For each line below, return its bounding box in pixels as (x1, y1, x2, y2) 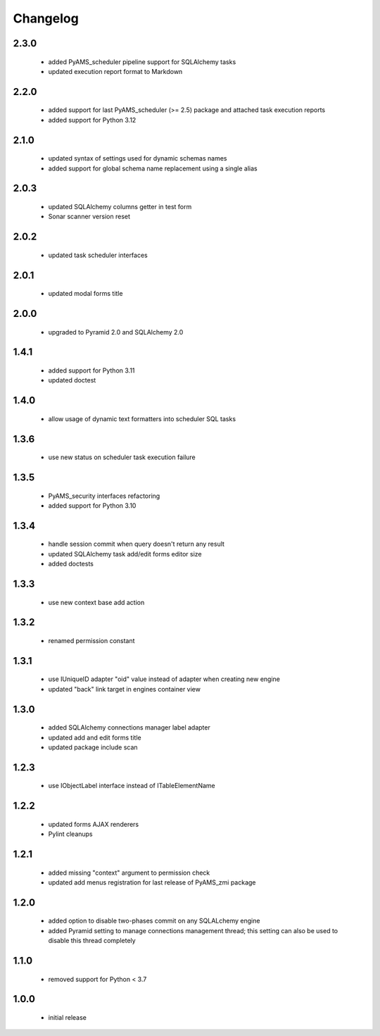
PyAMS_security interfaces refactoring (48, 492, 160, 500)
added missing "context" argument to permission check (48, 868, 210, 877)
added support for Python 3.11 (48, 366, 135, 375)
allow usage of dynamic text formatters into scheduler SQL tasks (48, 414, 236, 423)
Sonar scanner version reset (48, 212, 130, 221)
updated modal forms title (48, 289, 123, 298)
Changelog (13, 11, 79, 26)
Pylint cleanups (48, 830, 93, 838)
